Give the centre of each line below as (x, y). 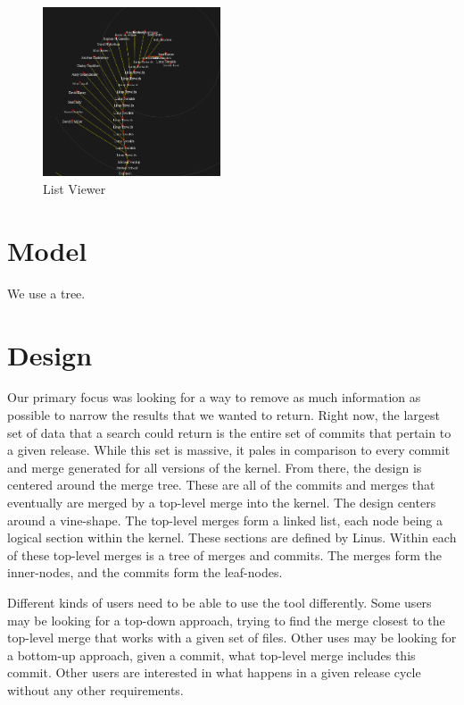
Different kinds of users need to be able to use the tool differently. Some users (220, 602)
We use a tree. (46, 293)
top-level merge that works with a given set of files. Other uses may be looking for (232, 638)
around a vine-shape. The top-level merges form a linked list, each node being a (225, 520)
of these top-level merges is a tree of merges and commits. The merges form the (225, 554)
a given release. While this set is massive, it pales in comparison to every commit (229, 450)
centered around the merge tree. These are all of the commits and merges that (221, 485)
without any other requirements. (95, 689)
